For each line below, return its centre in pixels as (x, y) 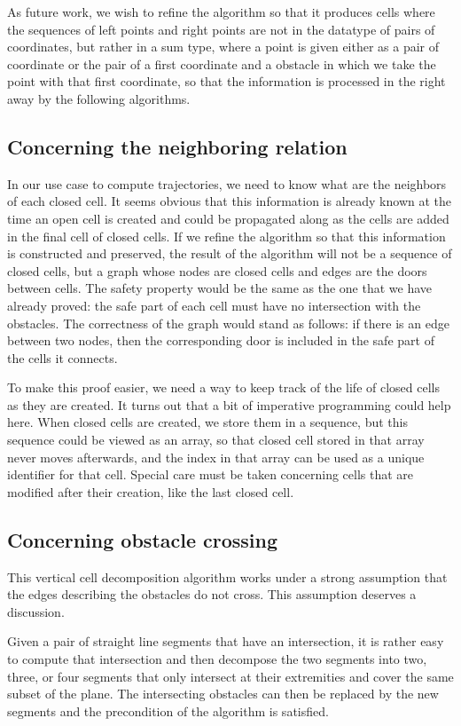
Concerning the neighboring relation (177, 146)
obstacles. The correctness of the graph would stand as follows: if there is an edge (228, 323)
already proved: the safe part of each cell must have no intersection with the (214, 305)
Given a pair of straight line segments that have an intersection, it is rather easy (226, 641)
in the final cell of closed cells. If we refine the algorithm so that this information (227, 236)
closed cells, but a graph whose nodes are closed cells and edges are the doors (217, 270)
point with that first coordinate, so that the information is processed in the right (227, 81)
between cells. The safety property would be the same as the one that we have (220, 288)
